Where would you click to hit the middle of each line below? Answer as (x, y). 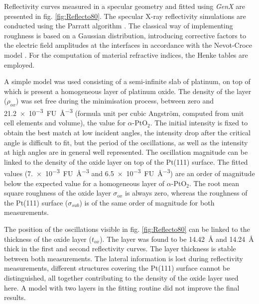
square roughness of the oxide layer (58, 193)
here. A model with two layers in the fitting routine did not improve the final (122, 287)
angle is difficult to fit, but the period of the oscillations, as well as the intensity (126, 142)
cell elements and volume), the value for (65, 123)
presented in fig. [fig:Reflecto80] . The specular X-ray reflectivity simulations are (125, 16)
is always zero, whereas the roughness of (186, 193)
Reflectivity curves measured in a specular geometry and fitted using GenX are (125, 6)
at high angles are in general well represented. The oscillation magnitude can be (126, 152)
